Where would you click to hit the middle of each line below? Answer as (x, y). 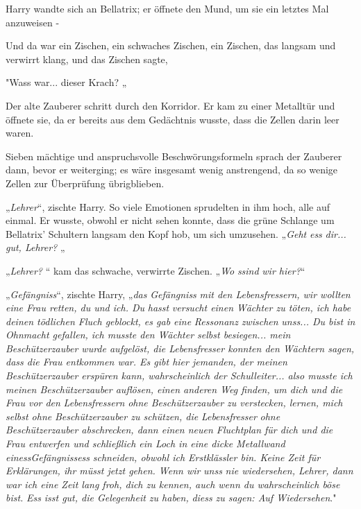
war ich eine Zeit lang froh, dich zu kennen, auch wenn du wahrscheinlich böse (173, 484)
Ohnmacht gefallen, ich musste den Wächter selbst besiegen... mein (148, 335)
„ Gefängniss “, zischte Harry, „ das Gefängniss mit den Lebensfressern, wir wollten (178, 294)
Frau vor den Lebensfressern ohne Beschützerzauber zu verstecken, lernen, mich (174, 403)
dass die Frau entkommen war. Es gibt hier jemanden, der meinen (146, 362)
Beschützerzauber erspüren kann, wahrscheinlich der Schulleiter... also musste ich (179, 376)
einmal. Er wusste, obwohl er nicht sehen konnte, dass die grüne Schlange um (170, 220)
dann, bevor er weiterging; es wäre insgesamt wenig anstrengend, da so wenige (172, 170)
